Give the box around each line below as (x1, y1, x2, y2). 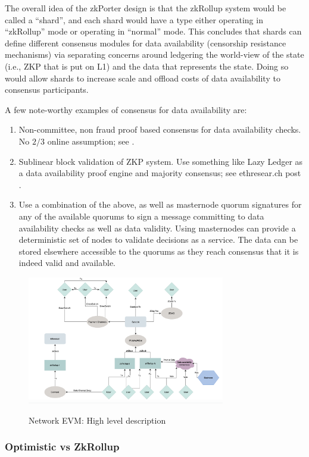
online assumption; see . (47, 134, 135, 147)
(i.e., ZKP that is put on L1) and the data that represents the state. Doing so (5, 60, 289, 72)
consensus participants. (5, 83, 89, 96)
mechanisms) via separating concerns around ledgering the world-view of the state (5, 48, 304, 61)
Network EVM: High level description (29, 414, 166, 426)
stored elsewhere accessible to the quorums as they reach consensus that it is (18, 245, 299, 257)
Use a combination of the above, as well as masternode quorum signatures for (18, 198, 302, 211)
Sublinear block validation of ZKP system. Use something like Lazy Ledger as (18, 155, 303, 167)
